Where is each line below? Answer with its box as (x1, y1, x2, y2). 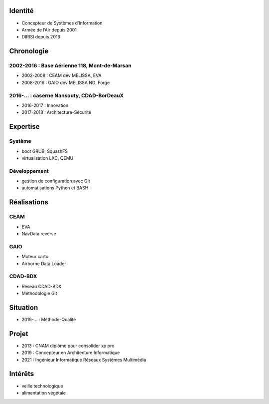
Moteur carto (21, 254, 49, 260)
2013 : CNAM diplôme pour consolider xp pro (21, 343, 115, 349)
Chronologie (9, 47, 49, 55)
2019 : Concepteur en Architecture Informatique (21, 350, 120, 356)
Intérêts (9, 370, 34, 378)
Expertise (9, 122, 40, 131)
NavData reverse (21, 231, 57, 237)
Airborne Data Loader (21, 260, 67, 267)
